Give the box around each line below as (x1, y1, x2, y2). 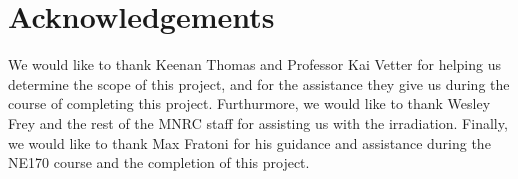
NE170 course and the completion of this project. (8, 152, 310, 173)
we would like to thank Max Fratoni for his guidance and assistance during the (8, 132, 491, 153)
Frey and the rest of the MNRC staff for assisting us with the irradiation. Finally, (8, 112, 508, 133)
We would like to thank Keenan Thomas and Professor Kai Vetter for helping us (8, 54, 502, 75)
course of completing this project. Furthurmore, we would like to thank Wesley (8, 93, 491, 114)
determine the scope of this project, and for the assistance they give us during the (8, 73, 510, 94)
